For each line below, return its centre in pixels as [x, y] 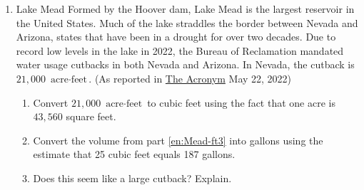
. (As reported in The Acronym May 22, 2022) [190, 78]
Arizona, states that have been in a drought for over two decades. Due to [176, 37]
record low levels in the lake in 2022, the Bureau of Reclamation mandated [180, 50]
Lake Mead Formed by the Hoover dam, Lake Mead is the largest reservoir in [185, 9]
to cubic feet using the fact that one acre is [241, 102]
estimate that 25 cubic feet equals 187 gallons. [134, 154]
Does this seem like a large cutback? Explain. [132, 178]
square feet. [91, 116]
